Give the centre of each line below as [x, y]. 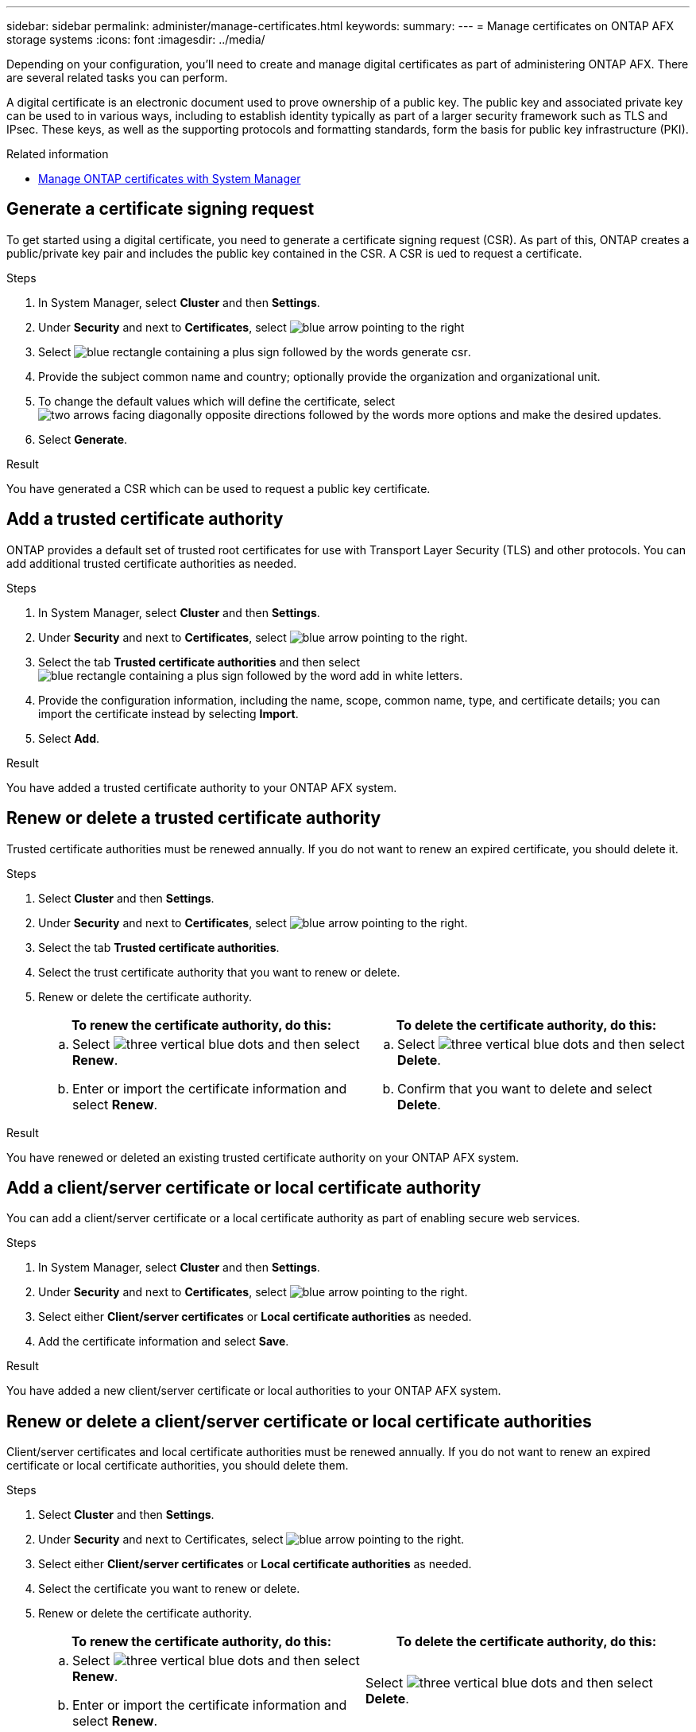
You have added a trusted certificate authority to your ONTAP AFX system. [202, 787]
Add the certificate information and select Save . [164, 1342]
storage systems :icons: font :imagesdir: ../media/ [136, 39]
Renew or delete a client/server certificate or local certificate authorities [299, 1421]
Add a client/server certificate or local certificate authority [244, 1187]
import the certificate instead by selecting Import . [168, 713]
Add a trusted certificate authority [145, 519]
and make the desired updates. [580, 414]
